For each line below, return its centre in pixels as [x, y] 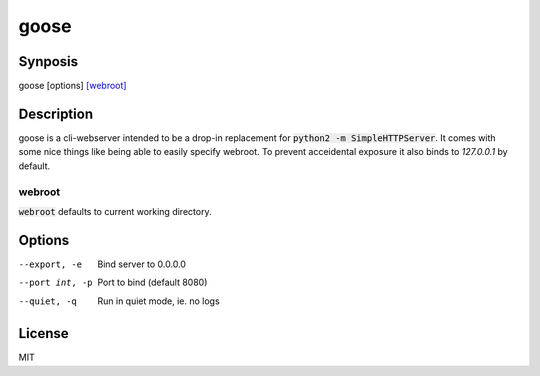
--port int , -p [56, 283]
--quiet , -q [47, 301]
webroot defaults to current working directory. [115, 211]
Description [56, 113]
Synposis [48, 61]
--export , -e [50, 264]
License [43, 333]
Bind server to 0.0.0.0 [142, 264]
